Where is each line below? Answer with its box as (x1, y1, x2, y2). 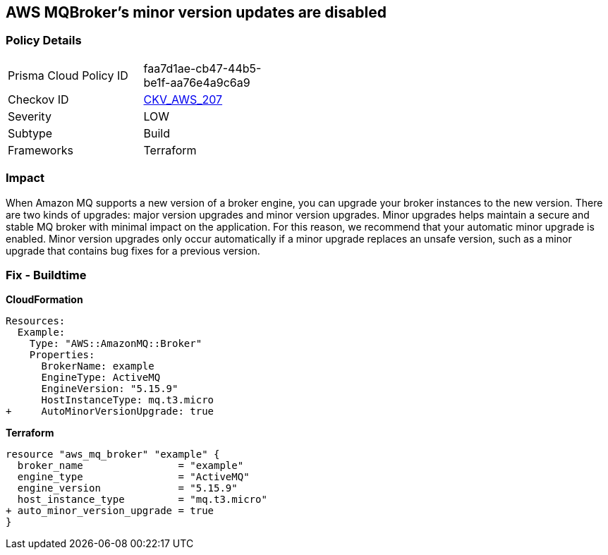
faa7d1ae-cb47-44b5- (143, 61, 262, 75)
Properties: (29, 349, 95, 361)
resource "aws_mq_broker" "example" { (6, 449, 220, 461)
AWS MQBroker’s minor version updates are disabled (6, 4, 387, 21)
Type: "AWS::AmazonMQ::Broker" (29, 338, 202, 350)
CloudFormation (6, 293, 83, 306)
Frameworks (8, 142, 73, 157)
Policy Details (6, 33, 82, 48)
